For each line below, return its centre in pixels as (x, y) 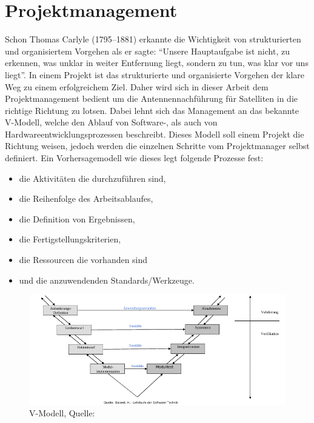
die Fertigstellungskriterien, (70, 239)
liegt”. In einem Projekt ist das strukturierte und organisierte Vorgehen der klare (155, 74)
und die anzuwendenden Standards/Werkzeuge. (107, 280)
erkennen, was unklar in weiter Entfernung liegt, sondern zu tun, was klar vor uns (157, 63)
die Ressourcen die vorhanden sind (83, 260)
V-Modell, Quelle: (62, 413)
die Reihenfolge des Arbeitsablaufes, (86, 198)
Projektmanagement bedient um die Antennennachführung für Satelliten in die (151, 98)
